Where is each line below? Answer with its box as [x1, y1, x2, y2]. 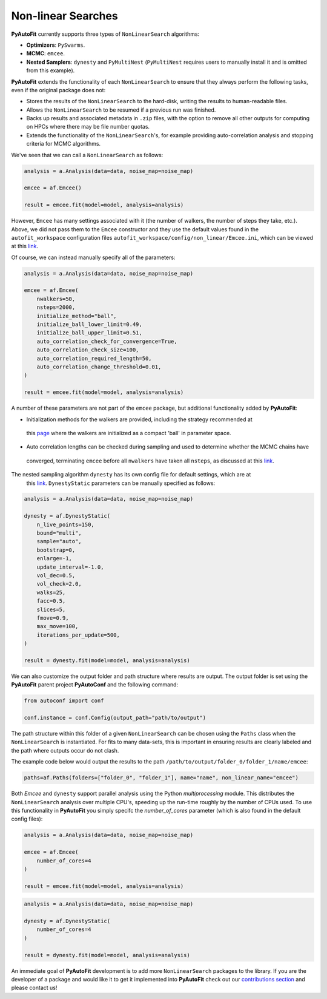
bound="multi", [36, 530, 82, 537]
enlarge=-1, [36, 555, 73, 562]
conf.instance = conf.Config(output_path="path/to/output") [24, 714, 206, 722]
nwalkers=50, [36, 295, 76, 302]
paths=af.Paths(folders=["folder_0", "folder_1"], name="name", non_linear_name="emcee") [24, 774, 299, 781]
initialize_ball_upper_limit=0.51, [36, 330, 142, 336]
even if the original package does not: [11, 86, 106, 93]
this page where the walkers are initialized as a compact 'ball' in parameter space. [26, 429, 231, 436]
